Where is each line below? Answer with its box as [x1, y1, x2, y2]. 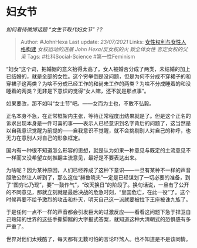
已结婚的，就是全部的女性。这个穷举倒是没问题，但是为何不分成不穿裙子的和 [6, 73, 191, 80]
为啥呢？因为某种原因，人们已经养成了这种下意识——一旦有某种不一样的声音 [6, 167, 191, 174]
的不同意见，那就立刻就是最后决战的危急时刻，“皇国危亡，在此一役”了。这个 [6, 188, 191, 195]
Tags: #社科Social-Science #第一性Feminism [27, 53, 135, 60]
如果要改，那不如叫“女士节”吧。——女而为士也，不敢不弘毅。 [6, 100, 155, 107]
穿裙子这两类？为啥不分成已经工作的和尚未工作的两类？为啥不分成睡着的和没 [6, 80, 191, 87]
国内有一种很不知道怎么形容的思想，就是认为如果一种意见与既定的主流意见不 [6, 147, 191, 154]
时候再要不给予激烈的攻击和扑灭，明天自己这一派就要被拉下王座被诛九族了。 [6, 196, 191, 203]
